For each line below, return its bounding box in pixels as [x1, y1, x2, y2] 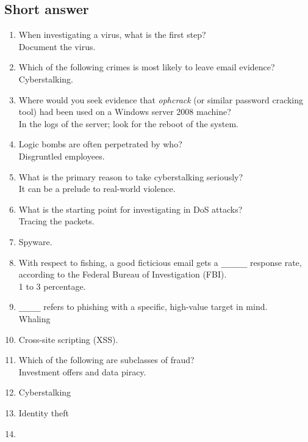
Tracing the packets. [18, 215, 95, 227]
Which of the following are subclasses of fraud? [18, 353, 195, 366]
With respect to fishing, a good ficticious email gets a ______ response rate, [18, 256, 302, 268]
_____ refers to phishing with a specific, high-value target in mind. [18, 300, 268, 313]
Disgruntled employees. [18, 149, 105, 162]
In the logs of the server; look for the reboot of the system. [18, 117, 238, 130]
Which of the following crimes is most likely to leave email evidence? [18, 61, 275, 73]
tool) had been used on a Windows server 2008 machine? [18, 105, 231, 118]
